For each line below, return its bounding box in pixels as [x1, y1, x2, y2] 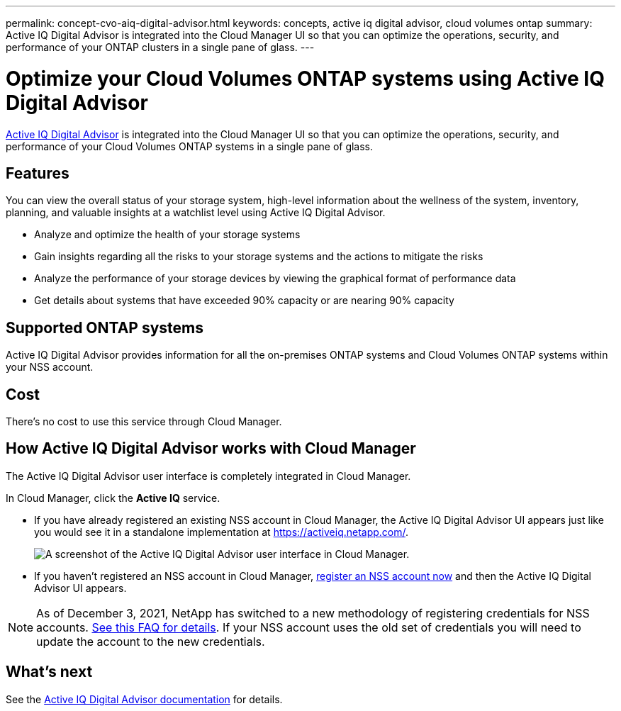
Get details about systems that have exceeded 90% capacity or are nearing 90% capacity [34, 294, 454, 307]
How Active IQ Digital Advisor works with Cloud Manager [6, 440, 416, 458]
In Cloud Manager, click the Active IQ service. [6, 491, 220, 504]
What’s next [6, 663, 93, 681]
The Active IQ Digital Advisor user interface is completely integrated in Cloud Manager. [6, 469, 411, 482]
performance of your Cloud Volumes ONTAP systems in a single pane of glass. [6, 140, 374, 152]
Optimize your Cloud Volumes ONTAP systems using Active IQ [6, 66, 605, 91]
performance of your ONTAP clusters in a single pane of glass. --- [6, 41, 315, 53]
